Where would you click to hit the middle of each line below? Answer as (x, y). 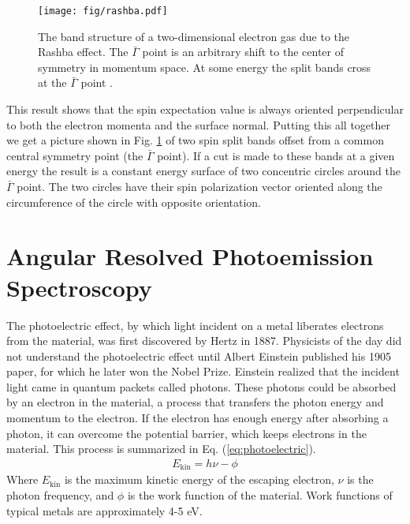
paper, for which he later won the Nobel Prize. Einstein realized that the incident (203, 371)
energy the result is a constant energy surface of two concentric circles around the (203, 171)
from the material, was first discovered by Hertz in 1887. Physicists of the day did (204, 341)
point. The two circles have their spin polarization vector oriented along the (199, 186)
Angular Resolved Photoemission (190, 256)
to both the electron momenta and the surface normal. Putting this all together (199, 124)
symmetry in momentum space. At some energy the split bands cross (205, 67)
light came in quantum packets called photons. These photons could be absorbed (201, 386)
